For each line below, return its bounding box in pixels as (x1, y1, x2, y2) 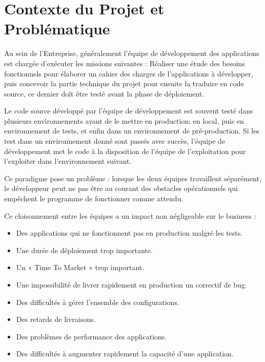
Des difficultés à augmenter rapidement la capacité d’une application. (16, 348, 234, 359)
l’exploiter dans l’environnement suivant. (4, 156, 132, 166)
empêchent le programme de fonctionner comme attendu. (4, 193, 184, 204)
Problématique (4, 18, 110, 39)
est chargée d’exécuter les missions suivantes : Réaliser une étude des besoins (4, 58, 245, 68)
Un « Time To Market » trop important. (16, 262, 145, 273)
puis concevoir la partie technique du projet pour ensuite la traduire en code (4, 78, 244, 89)
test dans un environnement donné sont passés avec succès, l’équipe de (4, 136, 226, 146)
